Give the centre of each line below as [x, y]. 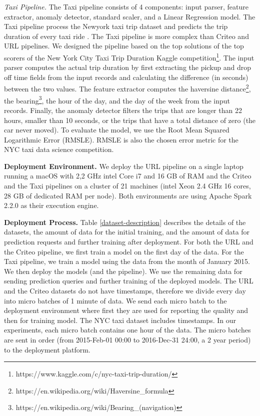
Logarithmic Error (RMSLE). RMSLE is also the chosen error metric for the [121, 139]
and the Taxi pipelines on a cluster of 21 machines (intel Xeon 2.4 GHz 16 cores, [127, 186]
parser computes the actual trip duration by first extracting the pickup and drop [128, 67]
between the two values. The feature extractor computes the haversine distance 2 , [127, 88]
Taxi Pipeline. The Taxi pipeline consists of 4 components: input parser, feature [126, 6]
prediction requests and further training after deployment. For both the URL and [129, 242]
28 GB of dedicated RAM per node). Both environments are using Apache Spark [128, 195]
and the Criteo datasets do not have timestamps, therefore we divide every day [125, 290]
